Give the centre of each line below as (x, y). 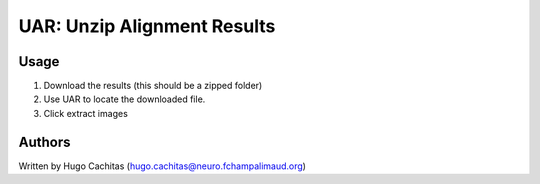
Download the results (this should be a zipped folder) (153, 86)
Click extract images (86, 113)
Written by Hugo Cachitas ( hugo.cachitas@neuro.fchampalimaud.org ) (162, 166)
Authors (44, 141)
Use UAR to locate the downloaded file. (124, 99)
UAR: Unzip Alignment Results (147, 26)
